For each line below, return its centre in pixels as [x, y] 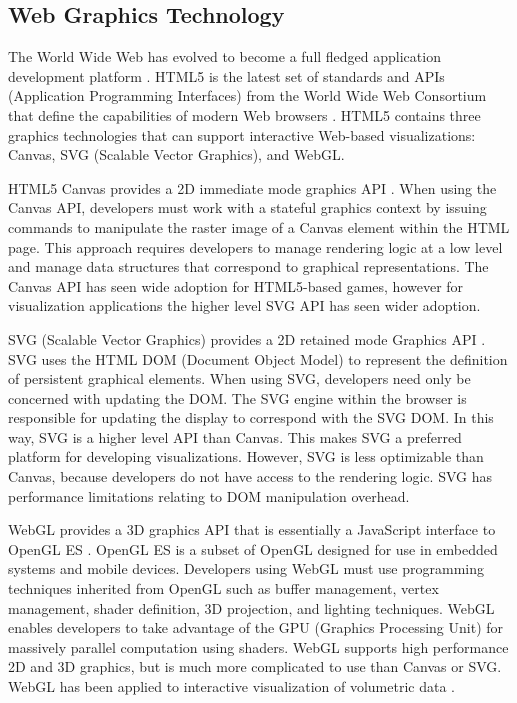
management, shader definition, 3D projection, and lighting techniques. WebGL [251, 607]
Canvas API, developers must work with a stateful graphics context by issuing [247, 207]
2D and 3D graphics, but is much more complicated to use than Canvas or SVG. [255, 666]
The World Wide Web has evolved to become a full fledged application [224, 56]
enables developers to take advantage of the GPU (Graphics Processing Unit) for [256, 627]
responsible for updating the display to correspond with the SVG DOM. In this [251, 417]
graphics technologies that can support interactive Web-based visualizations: [242, 134]
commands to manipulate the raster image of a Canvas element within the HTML [259, 226]
